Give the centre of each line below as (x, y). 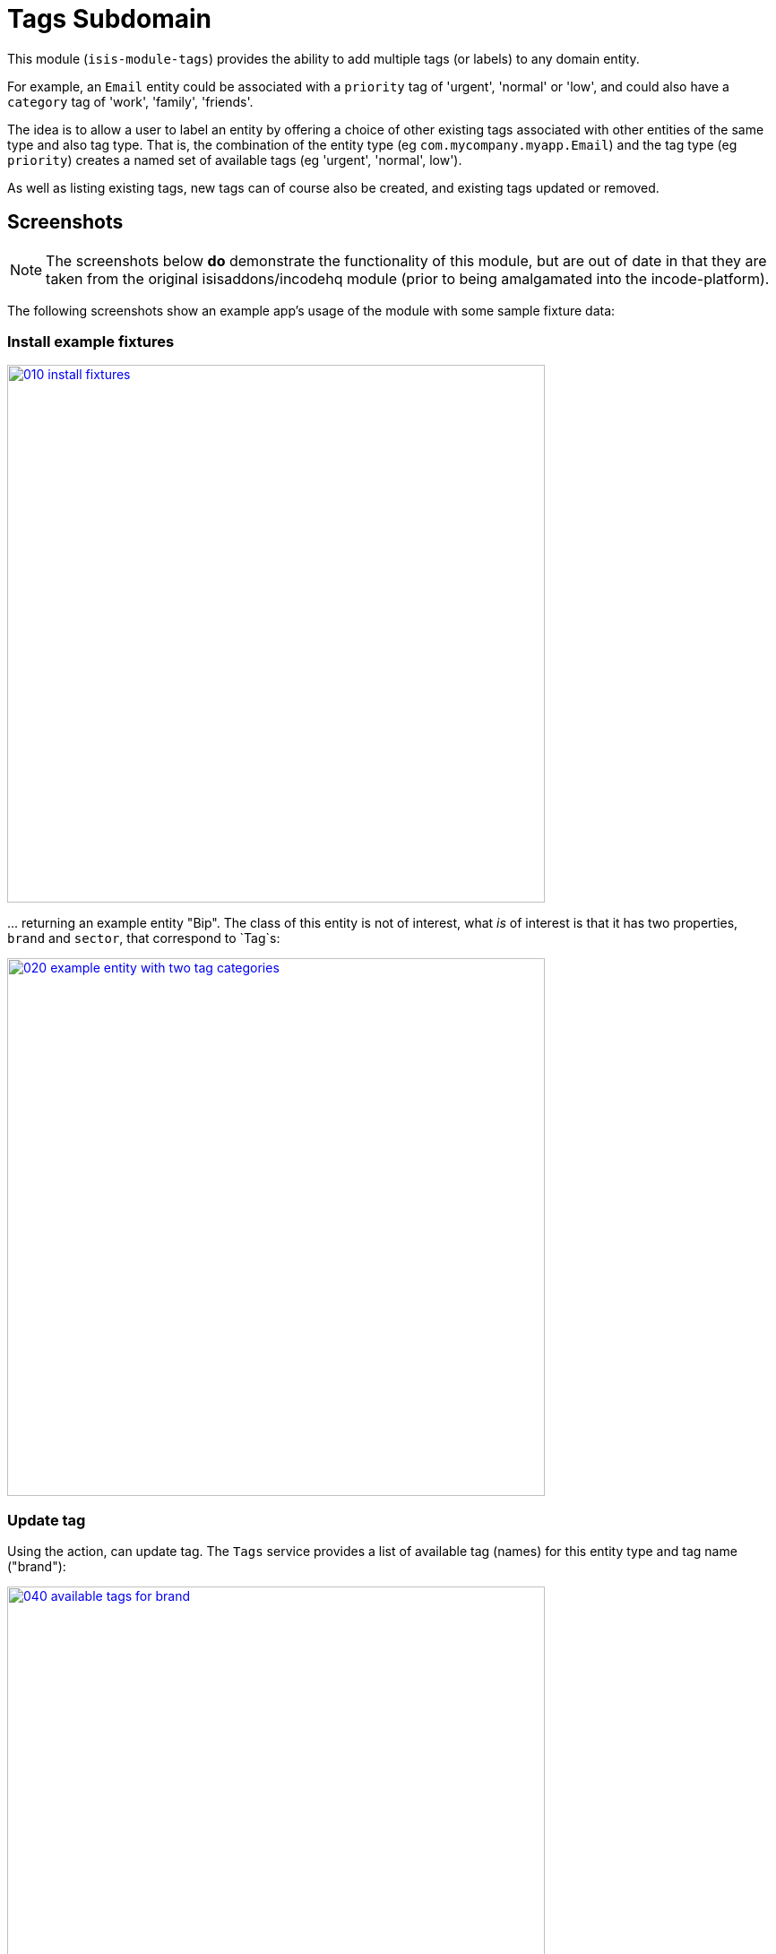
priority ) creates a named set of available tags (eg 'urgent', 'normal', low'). (235, 160)
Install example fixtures (91, 341)
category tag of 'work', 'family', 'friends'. (130, 101)
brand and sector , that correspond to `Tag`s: (144, 938)
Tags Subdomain (109, 19)
